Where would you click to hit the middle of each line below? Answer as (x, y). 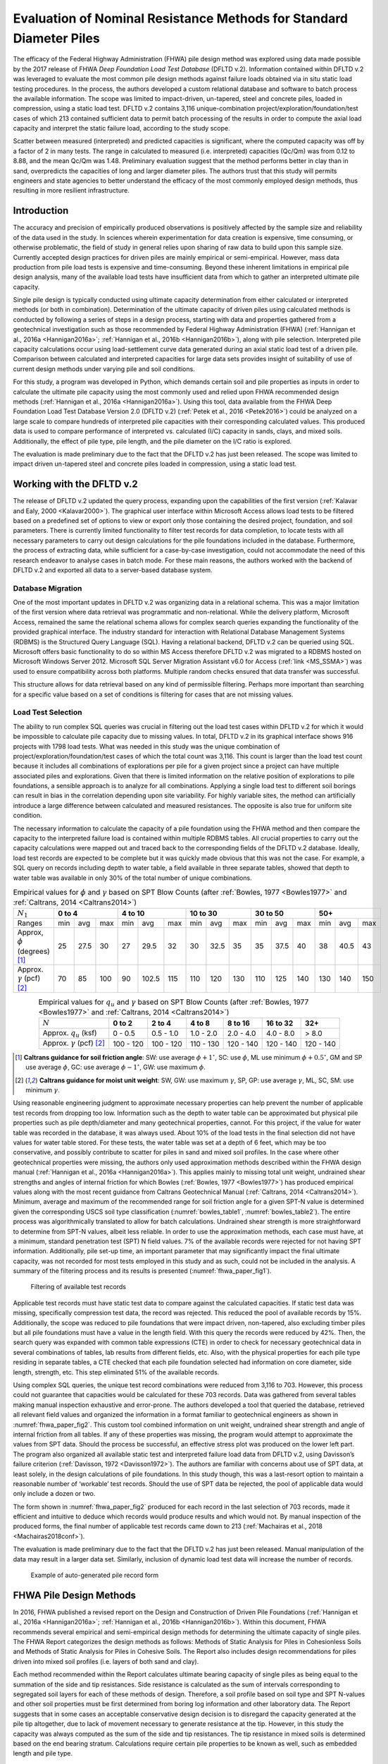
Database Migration (48, 588)
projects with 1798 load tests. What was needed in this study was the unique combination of (147, 746)
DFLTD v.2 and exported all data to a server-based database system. (113, 570)
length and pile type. (43, 1753)
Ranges (30, 923)
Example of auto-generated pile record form (95, 1575)
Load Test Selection (48, 713)
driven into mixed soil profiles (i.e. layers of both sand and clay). (106, 1661)
